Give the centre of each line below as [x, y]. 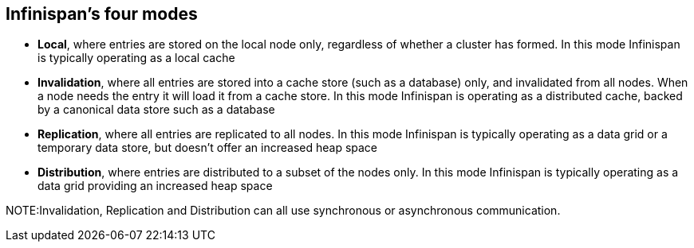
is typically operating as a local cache [136, 58]
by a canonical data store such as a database [156, 110]
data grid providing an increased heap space [155, 186]
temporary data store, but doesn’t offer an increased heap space [208, 148]
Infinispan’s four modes [102, 14]
